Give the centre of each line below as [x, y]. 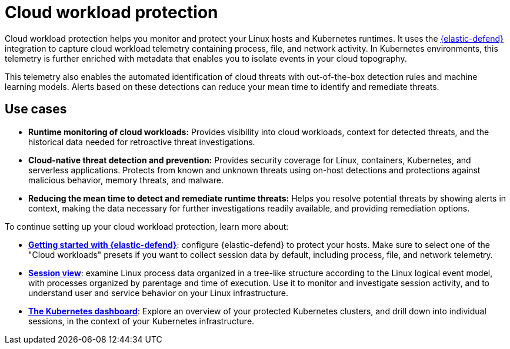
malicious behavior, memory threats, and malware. [126, 180]
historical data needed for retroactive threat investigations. [142, 142]
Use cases [36, 109]
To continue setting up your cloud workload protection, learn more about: [147, 226]
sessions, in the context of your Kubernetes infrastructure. [141, 321]
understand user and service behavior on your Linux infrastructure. [158, 293]
